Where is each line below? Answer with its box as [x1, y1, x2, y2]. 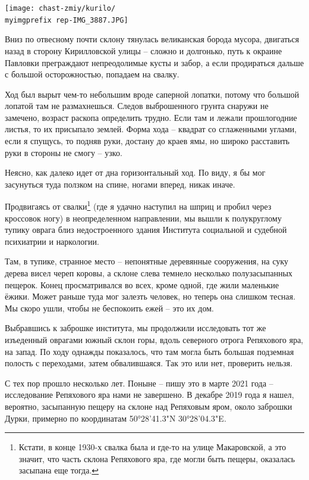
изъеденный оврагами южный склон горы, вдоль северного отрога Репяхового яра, [5, 333, 304, 346]
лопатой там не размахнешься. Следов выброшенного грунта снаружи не [5, 99, 269, 112]
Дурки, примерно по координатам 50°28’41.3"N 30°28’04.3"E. [5, 412, 226, 424]
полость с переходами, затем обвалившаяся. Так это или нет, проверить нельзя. [5, 357, 293, 369]
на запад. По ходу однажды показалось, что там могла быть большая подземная [5, 345, 294, 357]
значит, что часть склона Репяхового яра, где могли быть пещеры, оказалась [18, 452, 295, 465]
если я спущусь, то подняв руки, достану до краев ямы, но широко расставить [5, 135, 290, 147]
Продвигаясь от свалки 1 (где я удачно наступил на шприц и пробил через [5, 198, 272, 213]
